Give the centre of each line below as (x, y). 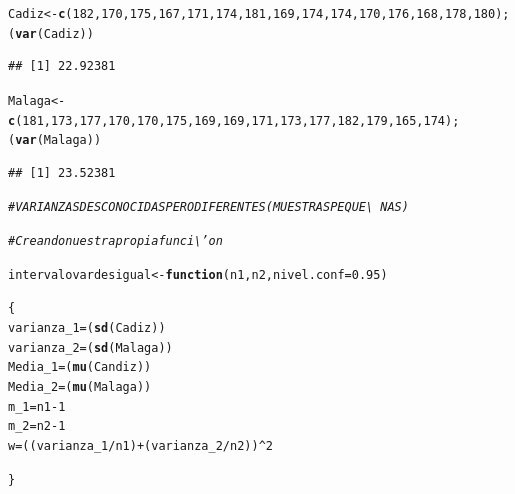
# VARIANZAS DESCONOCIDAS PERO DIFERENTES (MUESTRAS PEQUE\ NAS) (208, 207)
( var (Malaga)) (55, 140)
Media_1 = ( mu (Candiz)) (80, 367)
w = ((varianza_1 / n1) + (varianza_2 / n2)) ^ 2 (140, 446)
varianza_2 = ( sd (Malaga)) (90, 347)
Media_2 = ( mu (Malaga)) (80, 387)
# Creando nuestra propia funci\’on (115, 241)
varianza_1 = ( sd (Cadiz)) (87, 328)
